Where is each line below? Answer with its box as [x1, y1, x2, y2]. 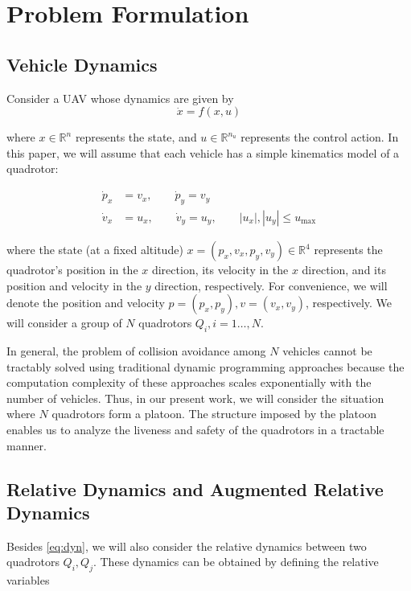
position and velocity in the [6, 277, 142, 293]
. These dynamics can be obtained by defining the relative [92, 553, 379, 570]
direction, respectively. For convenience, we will [154, 277, 388, 293]
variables [6, 572, 50, 589]
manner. [6, 437, 47, 454]
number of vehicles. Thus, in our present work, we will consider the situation [6, 389, 384, 406]
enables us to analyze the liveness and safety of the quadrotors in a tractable [6, 421, 384, 437]
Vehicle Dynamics [6, 51, 158, 76]
